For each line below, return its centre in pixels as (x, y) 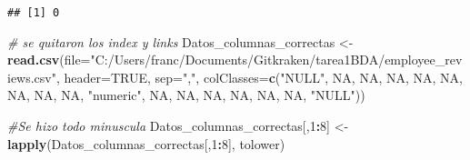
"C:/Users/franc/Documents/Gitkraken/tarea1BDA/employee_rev (276, 60)
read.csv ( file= (49, 60)
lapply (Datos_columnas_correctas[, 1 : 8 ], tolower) (146, 143)
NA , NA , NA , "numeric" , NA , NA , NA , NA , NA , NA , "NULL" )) (186, 95)
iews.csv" (32, 77)
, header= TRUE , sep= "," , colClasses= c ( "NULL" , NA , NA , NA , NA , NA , (259, 77)
